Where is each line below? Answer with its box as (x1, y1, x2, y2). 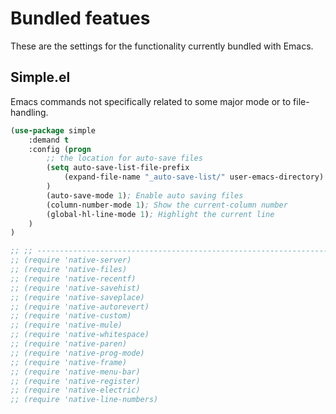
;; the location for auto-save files (46, 153, 203, 164)
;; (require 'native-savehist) (10, 283, 141, 293)
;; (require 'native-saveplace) (10, 292, 145, 302)
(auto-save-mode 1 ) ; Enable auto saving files (46, 190, 244, 201)
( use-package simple (10, 125, 97, 136)
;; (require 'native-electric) (10, 385, 141, 396)
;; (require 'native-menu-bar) (10, 367, 141, 377)
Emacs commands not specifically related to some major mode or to (10, 95, 292, 107)
